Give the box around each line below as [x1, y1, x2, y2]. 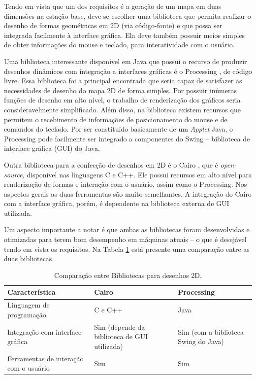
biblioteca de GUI [94, 331, 148, 342]
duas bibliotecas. [4, 253, 54, 264]
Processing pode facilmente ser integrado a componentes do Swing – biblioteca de [4, 133, 250, 143]
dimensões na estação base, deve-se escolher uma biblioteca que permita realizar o [4, 10, 251, 21]
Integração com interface [7, 326, 82, 337]
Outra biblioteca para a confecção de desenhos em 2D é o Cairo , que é [4, 159, 218, 170]
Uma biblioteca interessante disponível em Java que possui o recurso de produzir [4, 56, 247, 66]
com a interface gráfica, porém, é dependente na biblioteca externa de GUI [4, 198, 229, 208]
